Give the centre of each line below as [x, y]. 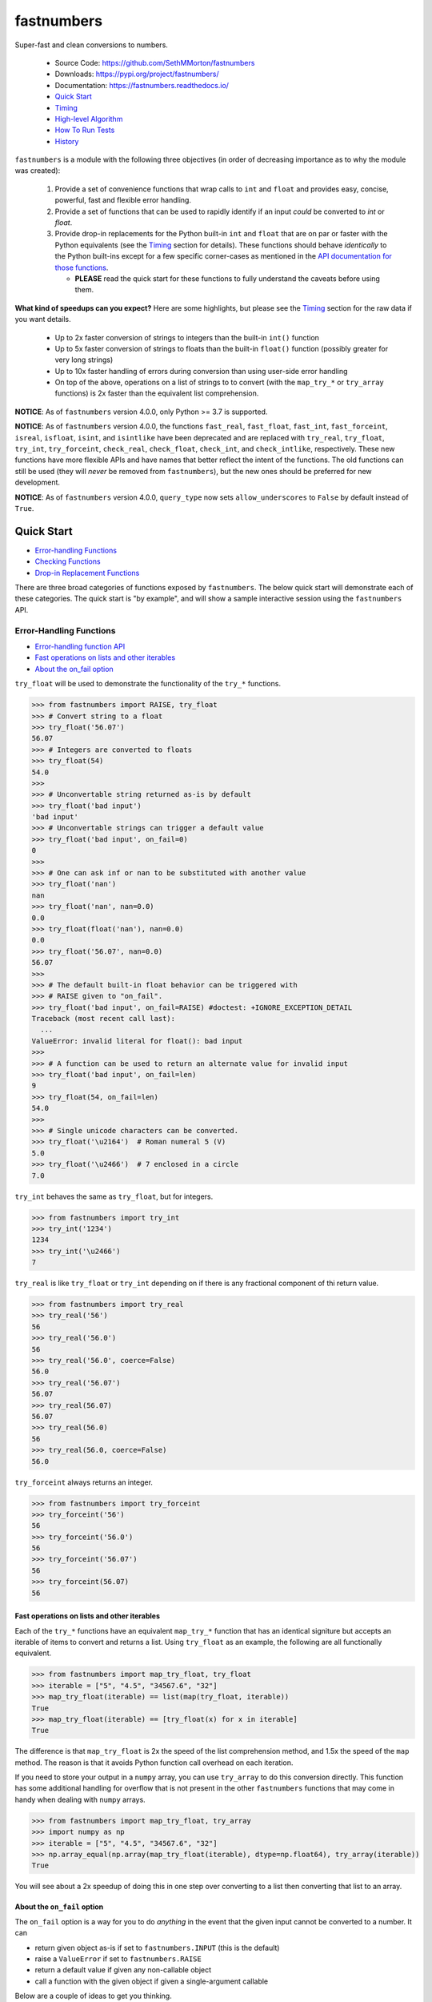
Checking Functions [68, 561]
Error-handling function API [80, 646]
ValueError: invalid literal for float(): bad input [137, 1041]
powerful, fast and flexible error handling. [123, 200]
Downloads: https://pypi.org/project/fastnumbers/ [137, 74]
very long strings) [84, 360]
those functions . [82, 267]
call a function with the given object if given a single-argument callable [152, 1981]
